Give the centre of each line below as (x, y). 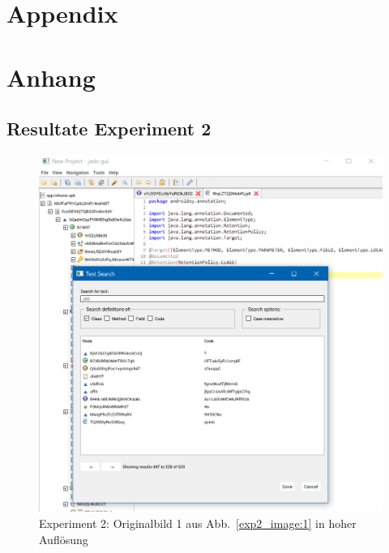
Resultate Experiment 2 (109, 129)
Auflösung (64, 539)
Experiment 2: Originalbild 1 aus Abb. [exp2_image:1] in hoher (198, 523)
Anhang (51, 77)
